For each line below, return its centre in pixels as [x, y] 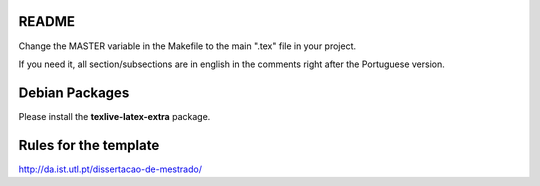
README [46, 21]
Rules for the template [89, 145]
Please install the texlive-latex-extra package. [114, 116]
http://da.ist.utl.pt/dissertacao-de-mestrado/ [110, 169]
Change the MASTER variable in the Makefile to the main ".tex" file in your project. [187, 46]
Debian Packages [74, 92]
